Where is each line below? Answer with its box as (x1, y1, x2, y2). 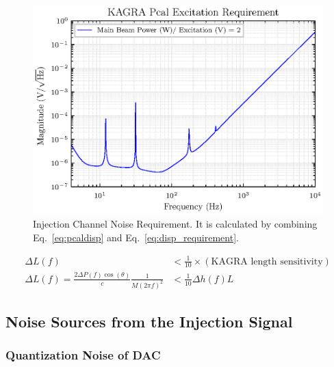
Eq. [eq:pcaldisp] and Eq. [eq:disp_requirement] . (33, 230, 239, 244)
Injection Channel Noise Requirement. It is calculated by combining (33, 216, 318, 230)
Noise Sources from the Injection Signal (5, 311, 293, 332)
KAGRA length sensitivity (211, 256, 323, 267)
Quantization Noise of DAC (5, 346, 161, 364)
